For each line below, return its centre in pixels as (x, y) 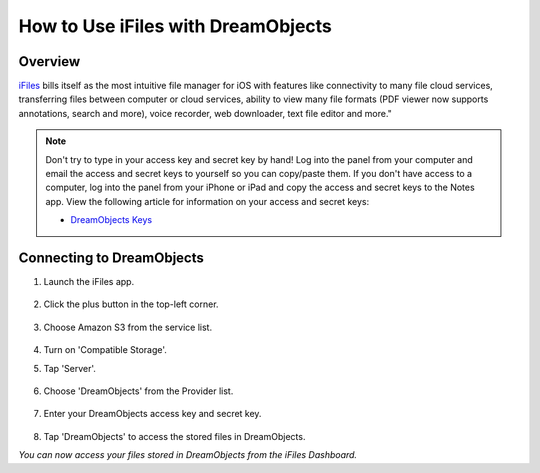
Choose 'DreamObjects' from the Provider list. (138, 391)
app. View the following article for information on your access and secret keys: (207, 201)
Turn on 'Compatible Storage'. (105, 350)
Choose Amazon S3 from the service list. (128, 327)
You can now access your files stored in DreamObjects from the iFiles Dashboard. (188, 455)
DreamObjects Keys (111, 220)
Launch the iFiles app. (89, 282)
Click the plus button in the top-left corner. (131, 304)
